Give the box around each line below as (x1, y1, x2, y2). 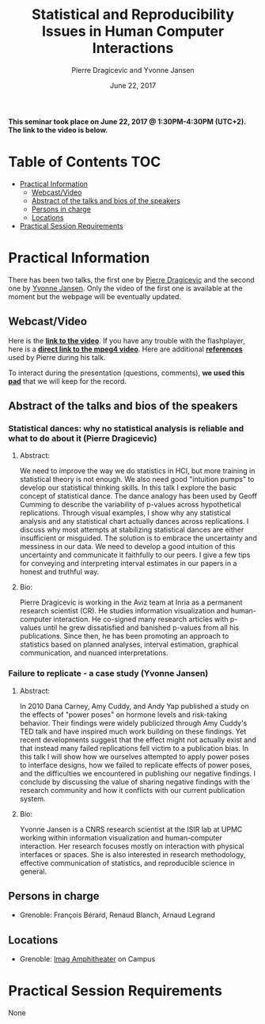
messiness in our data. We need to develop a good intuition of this (19, 542, 236, 552)
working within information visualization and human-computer (19, 832, 223, 842)
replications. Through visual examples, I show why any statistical (19, 508, 231, 518)
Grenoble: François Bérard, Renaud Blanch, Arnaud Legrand (19, 910, 216, 920)
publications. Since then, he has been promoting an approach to (19, 631, 229, 641)
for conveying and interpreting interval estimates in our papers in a (19, 559, 237, 568)
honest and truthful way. (19, 567, 100, 577)
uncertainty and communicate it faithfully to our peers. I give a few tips (19, 550, 251, 559)
